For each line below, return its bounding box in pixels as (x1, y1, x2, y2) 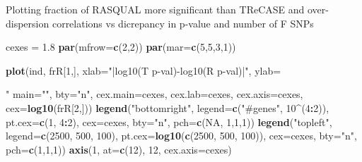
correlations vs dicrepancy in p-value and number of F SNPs (52, 15, 314, 30)
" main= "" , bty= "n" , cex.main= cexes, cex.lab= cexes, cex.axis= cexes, (6, 87, 303, 101)
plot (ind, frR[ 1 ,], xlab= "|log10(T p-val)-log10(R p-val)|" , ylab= (6, 63, 281, 77)
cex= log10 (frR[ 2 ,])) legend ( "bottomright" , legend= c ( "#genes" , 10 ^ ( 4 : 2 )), (6, 100, 329, 115)
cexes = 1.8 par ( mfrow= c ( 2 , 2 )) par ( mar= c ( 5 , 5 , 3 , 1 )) (6, 39, 236, 54)
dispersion (6, 15, 49, 30)
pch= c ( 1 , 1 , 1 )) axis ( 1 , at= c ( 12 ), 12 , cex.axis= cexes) (6, 142, 232, 156)
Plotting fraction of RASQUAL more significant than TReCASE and (6, 2, 305, 16)
